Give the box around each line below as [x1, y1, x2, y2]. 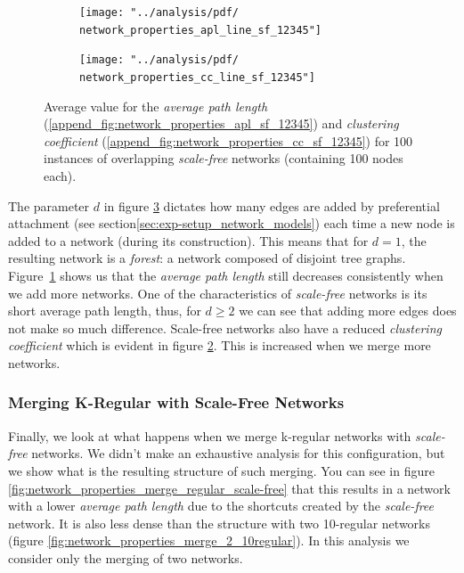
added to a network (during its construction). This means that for [8, 231, 369, 250]
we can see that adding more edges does [239, 301, 457, 320]
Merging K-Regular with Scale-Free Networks [8, 391, 345, 413]
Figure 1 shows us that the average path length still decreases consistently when [8, 266, 444, 284]
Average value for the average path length [44, 96, 268, 115]
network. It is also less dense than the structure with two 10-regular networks [8, 513, 430, 532]
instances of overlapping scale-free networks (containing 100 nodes [44, 149, 403, 168]
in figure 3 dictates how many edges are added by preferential [103, 196, 440, 215]
